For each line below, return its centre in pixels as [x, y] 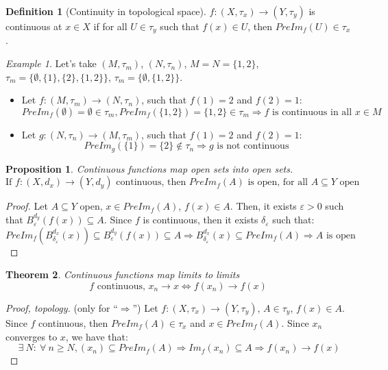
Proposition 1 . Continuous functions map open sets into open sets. [149, 168]
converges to [32, 336]
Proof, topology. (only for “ [62, 308]
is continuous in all [312, 112]
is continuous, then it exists [201, 220]
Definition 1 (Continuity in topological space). [106, 11]
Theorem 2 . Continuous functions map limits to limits [123, 274]
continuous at [34, 26]
